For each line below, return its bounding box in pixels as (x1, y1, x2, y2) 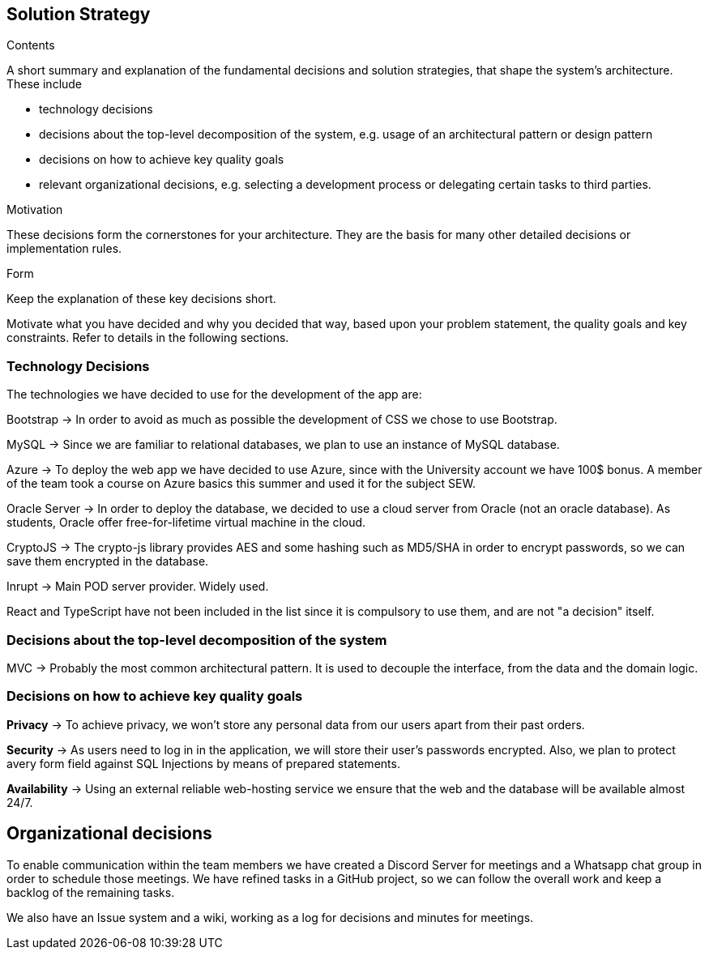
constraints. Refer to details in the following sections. (6, 331, 289, 345)
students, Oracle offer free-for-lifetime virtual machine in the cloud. (6, 515, 366, 530)
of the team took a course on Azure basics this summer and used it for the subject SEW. (6, 476, 476, 491)
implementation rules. (6, 241, 122, 256)
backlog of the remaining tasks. (6, 885, 175, 899)
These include (6, 77, 83, 92)
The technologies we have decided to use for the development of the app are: (6, 387, 422, 402)
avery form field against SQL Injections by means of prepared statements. (6, 756, 400, 770)
